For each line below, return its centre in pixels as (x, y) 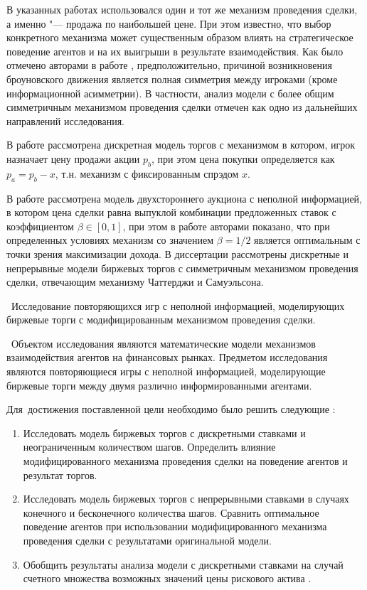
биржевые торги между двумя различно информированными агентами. (159, 385)
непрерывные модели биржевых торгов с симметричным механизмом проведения (182, 268)
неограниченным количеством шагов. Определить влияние (149, 447)
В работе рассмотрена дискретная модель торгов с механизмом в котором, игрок (181, 145)
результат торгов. (60, 474)
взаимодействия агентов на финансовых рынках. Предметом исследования (167, 357)
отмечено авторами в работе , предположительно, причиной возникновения (169, 65)
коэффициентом (40, 226)
